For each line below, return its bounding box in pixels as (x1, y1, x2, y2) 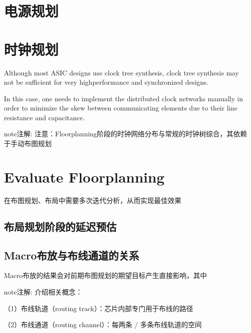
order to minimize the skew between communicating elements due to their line (4, 103, 237, 113)
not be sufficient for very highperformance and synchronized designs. (4, 77, 209, 87)
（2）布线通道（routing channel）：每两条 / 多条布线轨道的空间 (4, 319, 202, 330)
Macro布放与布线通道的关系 (4, 247, 139, 262)
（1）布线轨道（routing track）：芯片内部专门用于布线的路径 (4, 303, 193, 313)
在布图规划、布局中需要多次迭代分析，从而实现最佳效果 (4, 195, 181, 205)
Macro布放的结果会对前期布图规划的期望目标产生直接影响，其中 (4, 270, 207, 280)
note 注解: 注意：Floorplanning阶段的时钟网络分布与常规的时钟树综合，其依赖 (4, 129, 247, 139)
